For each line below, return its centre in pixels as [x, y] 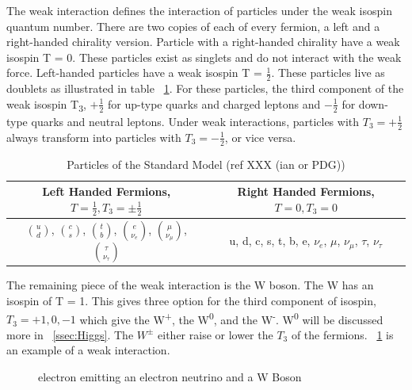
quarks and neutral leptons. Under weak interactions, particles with [195, 121]
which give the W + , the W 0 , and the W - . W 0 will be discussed [231, 318]
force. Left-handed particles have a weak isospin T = [134, 73]
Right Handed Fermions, [306, 191]
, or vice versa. [260, 137]
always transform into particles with [94, 137]
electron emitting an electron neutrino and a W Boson [170, 376]
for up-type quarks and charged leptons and [214, 103]
